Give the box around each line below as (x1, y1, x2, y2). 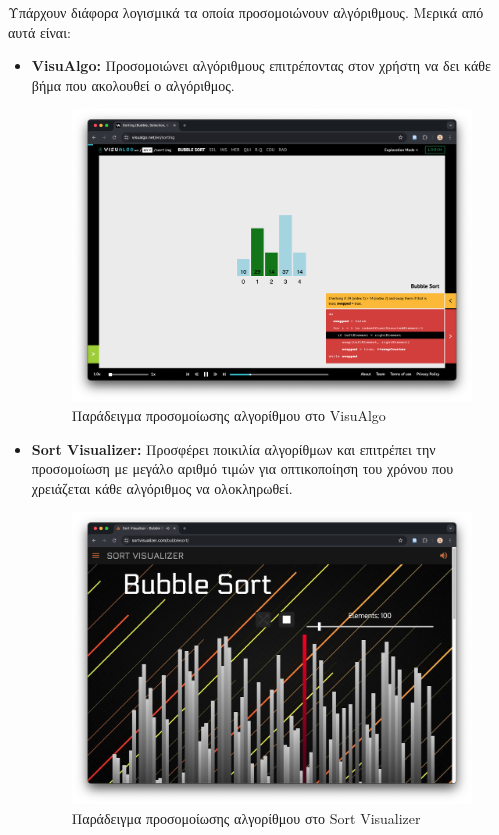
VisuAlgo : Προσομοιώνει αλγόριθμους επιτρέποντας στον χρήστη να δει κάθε (31, 55, 491, 76)
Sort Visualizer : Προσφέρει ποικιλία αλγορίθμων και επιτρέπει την (31, 438, 436, 459)
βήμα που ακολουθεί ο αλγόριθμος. (31, 74, 235, 95)
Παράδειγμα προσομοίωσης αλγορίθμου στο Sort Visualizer (71, 807, 421, 828)
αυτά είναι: (8, 21, 71, 42)
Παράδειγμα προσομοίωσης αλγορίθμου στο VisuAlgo (71, 404, 386, 425)
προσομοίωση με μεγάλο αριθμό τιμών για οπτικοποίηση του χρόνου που (31, 458, 454, 479)
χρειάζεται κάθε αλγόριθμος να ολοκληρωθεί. (31, 477, 293, 498)
